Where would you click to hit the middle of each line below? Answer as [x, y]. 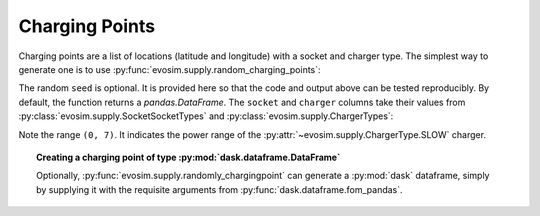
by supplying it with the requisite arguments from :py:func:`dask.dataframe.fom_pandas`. [220, 189]
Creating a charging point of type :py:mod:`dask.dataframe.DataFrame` [188, 157]
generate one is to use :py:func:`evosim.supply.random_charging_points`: [169, 69]
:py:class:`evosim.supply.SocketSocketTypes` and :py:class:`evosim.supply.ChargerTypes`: [206, 116]
